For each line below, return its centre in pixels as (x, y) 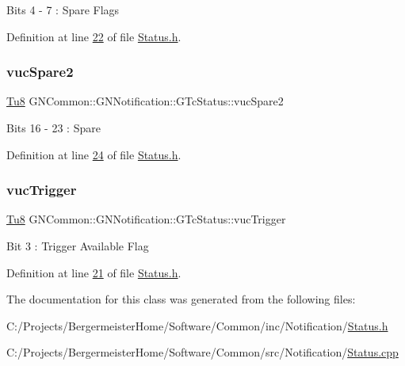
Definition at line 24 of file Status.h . (94, 154)
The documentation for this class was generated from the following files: (181, 299)
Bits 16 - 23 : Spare (53, 128)
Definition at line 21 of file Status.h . (94, 272)
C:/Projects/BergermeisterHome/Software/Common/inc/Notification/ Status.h (197, 325)
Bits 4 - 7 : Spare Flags (63, 10)
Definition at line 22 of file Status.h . (94, 36)
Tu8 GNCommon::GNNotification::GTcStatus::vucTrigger (146, 219)
